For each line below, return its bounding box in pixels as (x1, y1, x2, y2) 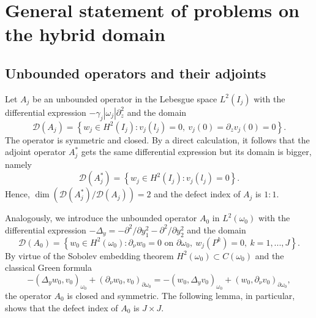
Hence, (5, 187, 30, 200)
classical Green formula (5, 261, 92, 274)
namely (5, 157, 32, 170)
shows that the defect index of (5, 301, 118, 314)
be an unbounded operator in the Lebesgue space (32, 92, 217, 105)
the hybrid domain (5, 21, 165, 47)
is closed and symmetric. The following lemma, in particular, (67, 289, 295, 301)
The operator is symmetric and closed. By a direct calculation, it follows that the (5, 133, 310, 146)
